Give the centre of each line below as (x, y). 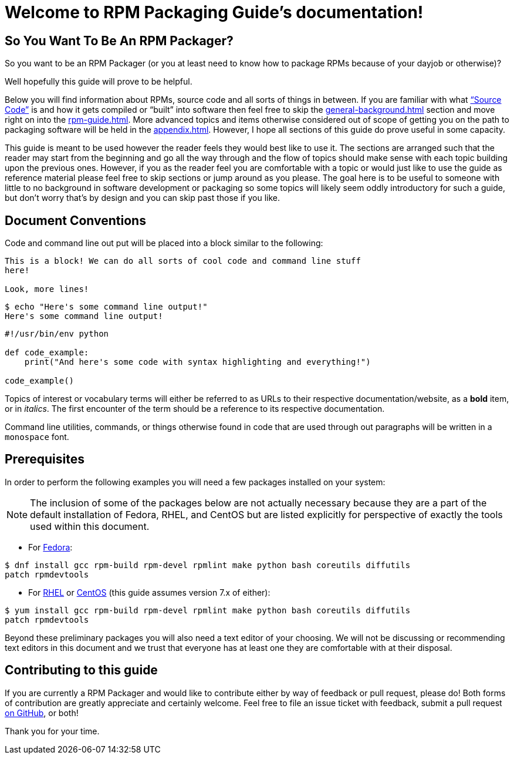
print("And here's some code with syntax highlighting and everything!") (197, 362)
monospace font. (37, 437)
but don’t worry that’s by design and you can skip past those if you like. (143, 198)
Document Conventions (75, 220)
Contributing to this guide (81, 670)
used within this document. (90, 526)
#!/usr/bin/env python (57, 334)
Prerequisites (45, 459)
